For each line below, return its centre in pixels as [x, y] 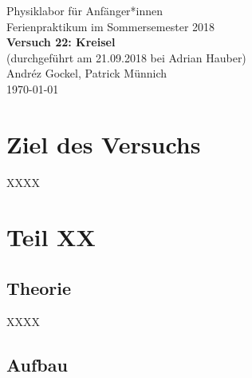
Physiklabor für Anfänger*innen [85, 10]
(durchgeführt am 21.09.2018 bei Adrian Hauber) [126, 57]
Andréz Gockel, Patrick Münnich [87, 73]
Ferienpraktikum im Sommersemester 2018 [111, 26]
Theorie [39, 288]
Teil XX [51, 237]
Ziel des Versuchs [104, 143]
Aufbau [37, 364]
